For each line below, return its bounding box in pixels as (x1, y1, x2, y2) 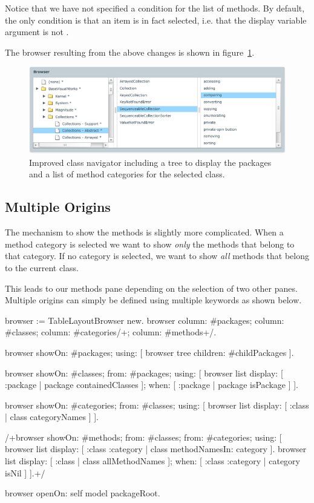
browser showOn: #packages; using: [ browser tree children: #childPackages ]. (5, 346, 294, 358)
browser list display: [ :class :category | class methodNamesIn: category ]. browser (5, 442, 307, 455)
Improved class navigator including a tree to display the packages (29, 156, 272, 168)
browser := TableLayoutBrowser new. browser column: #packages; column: (5, 314, 284, 326)
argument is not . (5, 25, 69, 38)
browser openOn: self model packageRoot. (5, 487, 160, 499)
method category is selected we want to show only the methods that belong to (5, 237, 295, 250)
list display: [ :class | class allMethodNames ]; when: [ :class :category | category (5, 455, 300, 467)
